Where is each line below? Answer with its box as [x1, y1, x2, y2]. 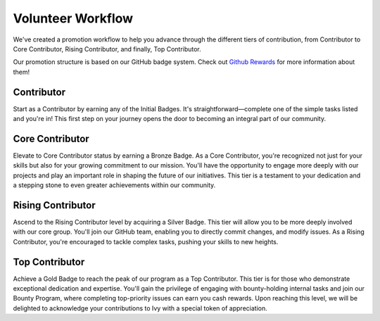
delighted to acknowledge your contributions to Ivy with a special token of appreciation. [13, 303, 267, 313]
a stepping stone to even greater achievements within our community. [13, 181, 216, 189]
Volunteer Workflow [13, 11, 134, 26]
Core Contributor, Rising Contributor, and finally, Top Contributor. [13, 44, 202, 53]
